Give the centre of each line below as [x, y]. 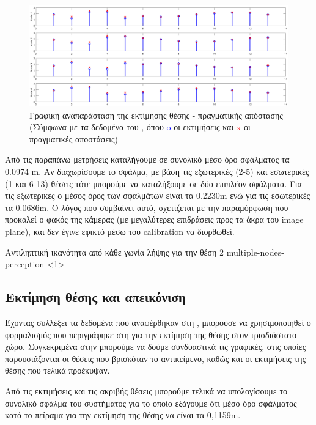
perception [25, 264]
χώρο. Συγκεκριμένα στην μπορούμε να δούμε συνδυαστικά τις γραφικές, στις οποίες [156, 346]
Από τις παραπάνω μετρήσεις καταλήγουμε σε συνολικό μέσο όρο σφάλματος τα [147, 159]
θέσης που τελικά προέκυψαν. [57, 370]
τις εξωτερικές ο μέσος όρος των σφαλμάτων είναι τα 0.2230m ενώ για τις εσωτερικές [158, 195]
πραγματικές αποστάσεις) [74, 139]
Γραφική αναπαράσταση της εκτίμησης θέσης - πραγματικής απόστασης [156, 115]
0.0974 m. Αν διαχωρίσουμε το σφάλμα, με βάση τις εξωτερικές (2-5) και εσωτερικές [157, 171]
